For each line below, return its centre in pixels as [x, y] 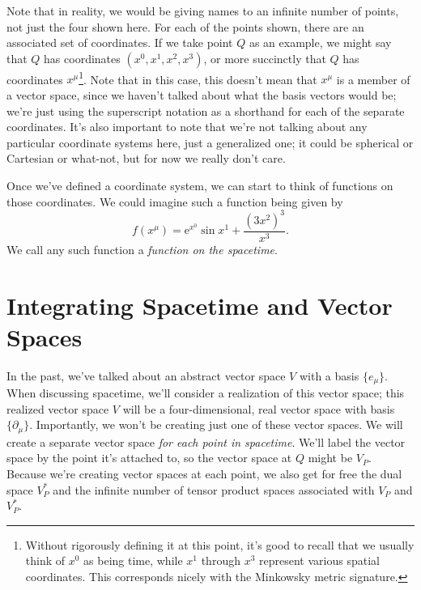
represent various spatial [319, 560]
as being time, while [133, 560]
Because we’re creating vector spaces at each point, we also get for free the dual [204, 473]
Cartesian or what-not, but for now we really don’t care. [146, 158]
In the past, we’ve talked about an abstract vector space [146, 375]
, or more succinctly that [265, 58]
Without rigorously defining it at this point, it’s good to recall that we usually [220, 544]
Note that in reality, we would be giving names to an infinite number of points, [203, 11]
